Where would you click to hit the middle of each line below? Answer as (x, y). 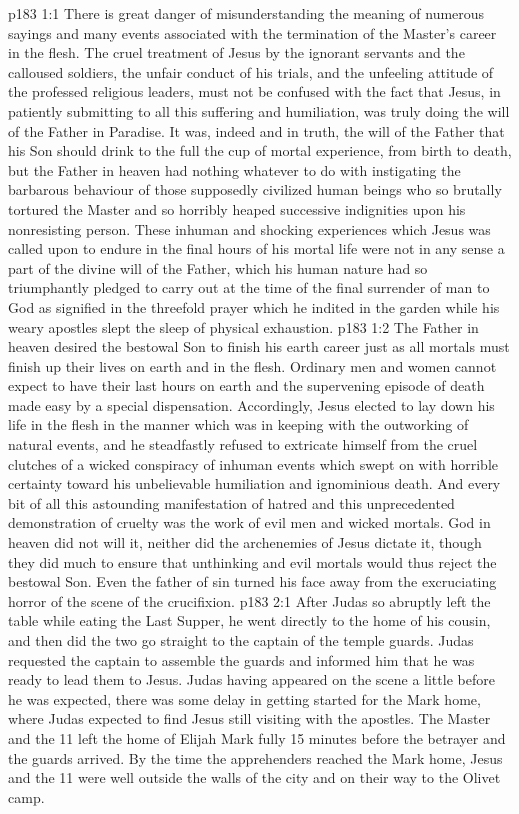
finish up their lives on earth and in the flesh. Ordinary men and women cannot (252, 365)
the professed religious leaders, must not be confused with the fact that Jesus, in (254, 91)
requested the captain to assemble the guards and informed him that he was (241, 659)
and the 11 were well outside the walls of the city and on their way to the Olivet (254, 777)
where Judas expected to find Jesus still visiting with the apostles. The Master (249, 718)
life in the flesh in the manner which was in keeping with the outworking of (238, 424)
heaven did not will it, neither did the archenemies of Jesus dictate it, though (245, 542)
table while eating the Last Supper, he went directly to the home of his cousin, (249, 620)
